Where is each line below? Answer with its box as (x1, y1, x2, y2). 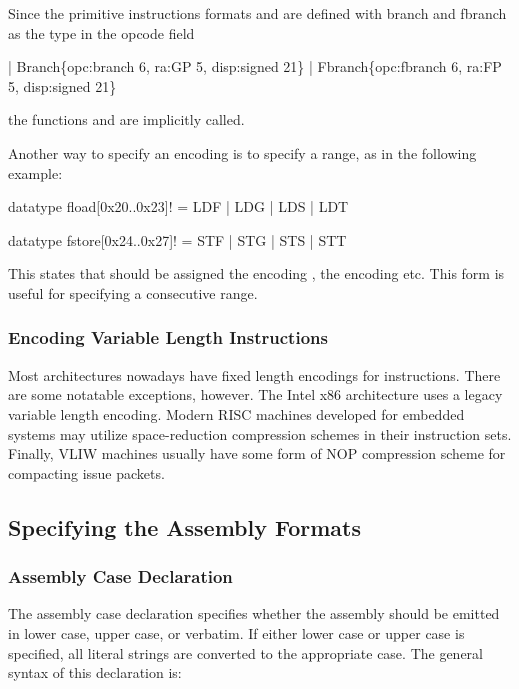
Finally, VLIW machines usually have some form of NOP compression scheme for (8, 443, 506, 464)
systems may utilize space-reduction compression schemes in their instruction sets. (8, 423, 512, 444)
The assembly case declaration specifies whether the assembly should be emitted (8, 603, 500, 624)
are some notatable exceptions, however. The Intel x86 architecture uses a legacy (8, 384, 503, 405)
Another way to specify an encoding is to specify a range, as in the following (8, 142, 477, 163)
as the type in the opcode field (8, 22, 195, 43)
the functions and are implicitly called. (8, 109, 245, 130)
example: (8, 162, 63, 183)
